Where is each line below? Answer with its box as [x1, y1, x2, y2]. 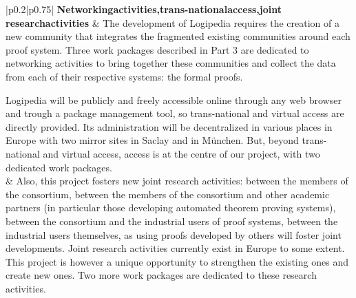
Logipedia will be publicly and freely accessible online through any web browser [6, 92, 342, 107]
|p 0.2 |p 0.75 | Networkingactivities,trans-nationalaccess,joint [6, 2, 282, 16]
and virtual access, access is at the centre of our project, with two [43, 146, 320, 160]
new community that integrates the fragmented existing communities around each [6, 29, 350, 43]
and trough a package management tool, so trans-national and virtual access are [6, 106, 344, 120]
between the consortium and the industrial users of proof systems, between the [6, 213, 338, 228]
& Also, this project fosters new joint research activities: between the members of [6, 173, 348, 188]
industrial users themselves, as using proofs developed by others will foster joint [6, 227, 342, 242]
